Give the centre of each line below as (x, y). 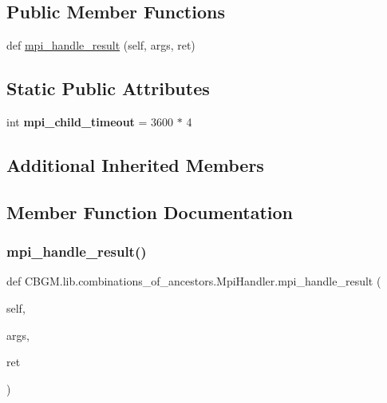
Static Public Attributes (108, 88)
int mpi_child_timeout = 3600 (90, 122)
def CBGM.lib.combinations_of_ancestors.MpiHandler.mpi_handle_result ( (194, 281)
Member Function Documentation (150, 211)
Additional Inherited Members (135, 164)
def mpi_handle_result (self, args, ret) (101, 45)
